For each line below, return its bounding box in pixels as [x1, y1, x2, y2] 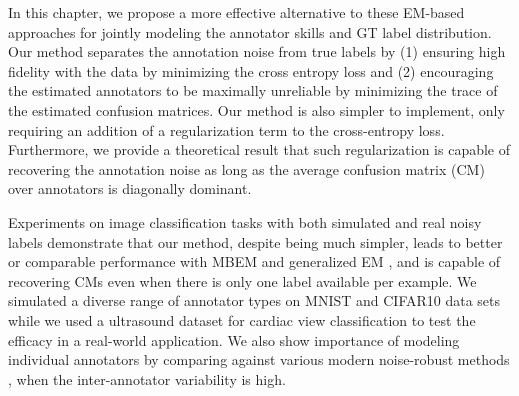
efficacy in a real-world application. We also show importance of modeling [8, 329, 460, 350]
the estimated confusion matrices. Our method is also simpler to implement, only [8, 99, 505, 120]
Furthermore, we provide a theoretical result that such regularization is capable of [8, 139, 511, 160]
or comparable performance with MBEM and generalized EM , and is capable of [8, 251, 501, 272]
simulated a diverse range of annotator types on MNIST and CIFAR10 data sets [8, 290, 501, 311]
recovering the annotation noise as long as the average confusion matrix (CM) [8, 158, 485, 179]
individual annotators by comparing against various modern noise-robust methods [8, 349, 510, 370]
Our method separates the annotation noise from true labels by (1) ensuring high [8, 41, 506, 62]
